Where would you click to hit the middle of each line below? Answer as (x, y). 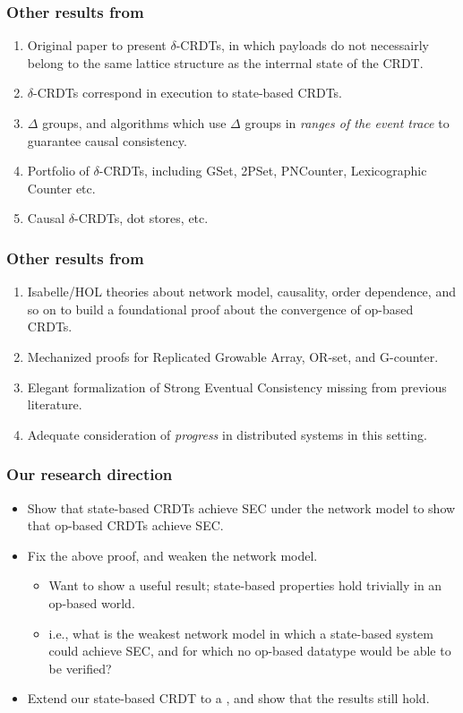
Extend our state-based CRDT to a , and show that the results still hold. (228, 698)
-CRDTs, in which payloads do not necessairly (302, 45)
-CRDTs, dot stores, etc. (141, 218)
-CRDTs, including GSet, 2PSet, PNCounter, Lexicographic (263, 171)
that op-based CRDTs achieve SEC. (125, 525)
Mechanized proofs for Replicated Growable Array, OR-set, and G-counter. (233, 356)
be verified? (80, 668)
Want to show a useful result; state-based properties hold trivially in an (245, 585)
